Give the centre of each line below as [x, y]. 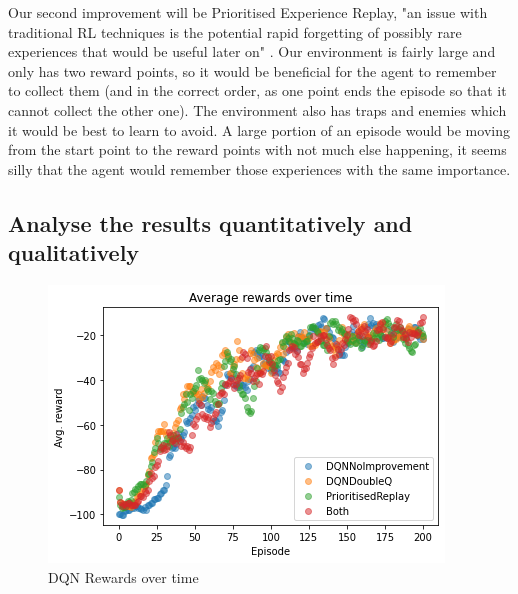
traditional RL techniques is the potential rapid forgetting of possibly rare [235, 31]
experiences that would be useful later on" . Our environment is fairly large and [252, 51]
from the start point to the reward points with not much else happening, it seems [257, 149]
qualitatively [74, 252]
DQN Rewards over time [123, 576]
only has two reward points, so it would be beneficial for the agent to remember [252, 70]
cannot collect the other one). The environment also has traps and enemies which [257, 109]
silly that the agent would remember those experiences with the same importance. [259, 168]
